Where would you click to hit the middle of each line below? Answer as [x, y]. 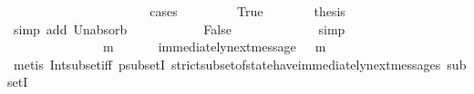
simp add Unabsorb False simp [179, 28]
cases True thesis [247, 11]
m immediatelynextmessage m [214, 47]
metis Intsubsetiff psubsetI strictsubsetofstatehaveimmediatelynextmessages [227, 64]
